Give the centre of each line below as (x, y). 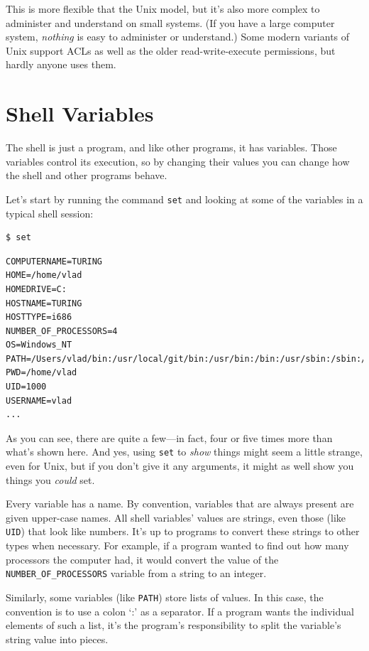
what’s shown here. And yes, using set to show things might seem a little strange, (184, 452)
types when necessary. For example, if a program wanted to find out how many (177, 545)
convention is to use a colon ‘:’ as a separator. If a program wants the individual (180, 611)
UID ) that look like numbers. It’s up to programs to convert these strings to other (183, 531)
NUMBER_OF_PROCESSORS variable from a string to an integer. (136, 573)
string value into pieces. (57, 639)
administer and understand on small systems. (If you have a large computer (170, 22)
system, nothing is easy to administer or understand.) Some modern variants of (178, 37)
